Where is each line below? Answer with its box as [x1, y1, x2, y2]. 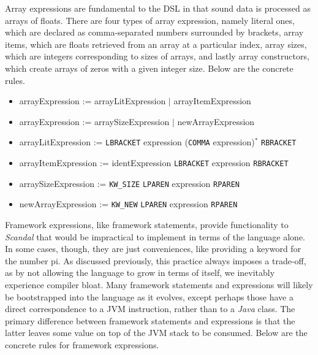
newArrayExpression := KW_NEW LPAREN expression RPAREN [19, 197, 238, 210]
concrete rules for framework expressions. [5, 338, 159, 351]
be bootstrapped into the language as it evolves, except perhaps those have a [5, 290, 294, 303]
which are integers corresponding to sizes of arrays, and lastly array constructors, [5, 50, 309, 63]
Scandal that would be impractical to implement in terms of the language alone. [5, 230, 305, 243]
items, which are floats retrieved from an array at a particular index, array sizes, [5, 37, 307, 50]
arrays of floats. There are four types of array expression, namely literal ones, [5, 13, 295, 26]
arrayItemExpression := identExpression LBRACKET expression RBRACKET [19, 156, 289, 169]
